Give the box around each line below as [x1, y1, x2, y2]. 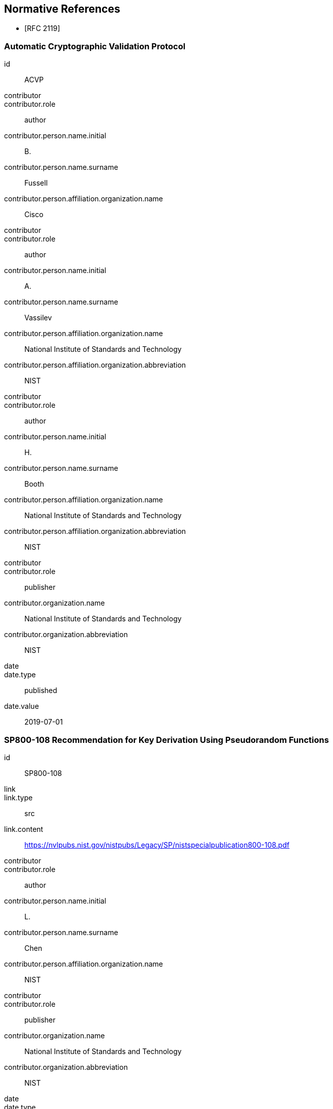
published [24, 686, 57, 695]
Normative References [4, 3, 120, 15]
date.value [4, 702, 39, 711]
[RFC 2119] [24, 24, 60, 33]
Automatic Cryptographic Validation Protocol [4, 41, 186, 51]
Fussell [24, 178, 48, 188]
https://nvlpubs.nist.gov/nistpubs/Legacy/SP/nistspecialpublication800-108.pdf [24, 840, 290, 849]
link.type [4, 793, 33, 802]
